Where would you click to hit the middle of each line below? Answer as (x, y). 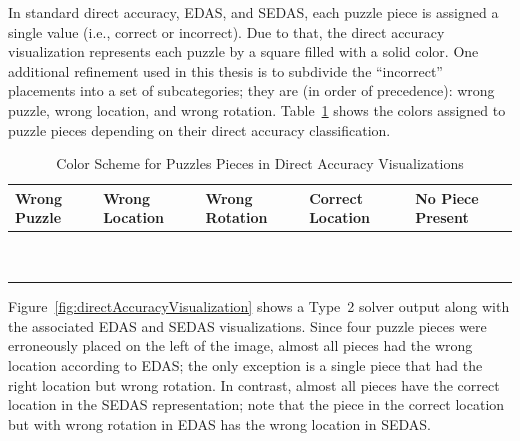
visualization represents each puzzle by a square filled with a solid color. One (243, 51)
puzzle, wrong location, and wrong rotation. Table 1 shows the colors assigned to (257, 109)
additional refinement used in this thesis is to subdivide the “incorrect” (225, 70)
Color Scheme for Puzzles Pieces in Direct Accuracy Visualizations (260, 163)
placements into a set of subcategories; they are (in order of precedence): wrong (251, 90)
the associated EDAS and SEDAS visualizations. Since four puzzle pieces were (247, 325)
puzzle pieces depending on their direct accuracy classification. (199, 129)
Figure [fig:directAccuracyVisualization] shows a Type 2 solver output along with (259, 306)
